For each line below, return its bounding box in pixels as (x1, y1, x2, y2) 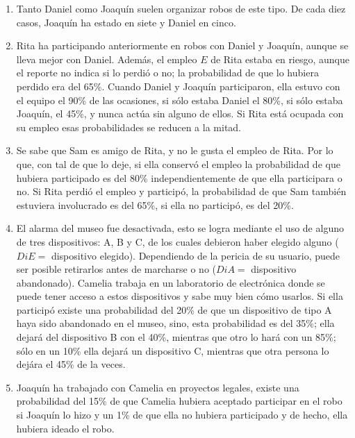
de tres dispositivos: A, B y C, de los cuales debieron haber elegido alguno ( (16, 234, 339, 249)
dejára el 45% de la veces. (16, 357, 126, 371)
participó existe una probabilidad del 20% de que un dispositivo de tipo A (16, 302, 332, 317)
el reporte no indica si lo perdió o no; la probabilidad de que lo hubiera (16, 65, 319, 80)
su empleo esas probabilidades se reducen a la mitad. (16, 119, 242, 134)
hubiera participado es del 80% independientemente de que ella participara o (16, 170, 342, 185)
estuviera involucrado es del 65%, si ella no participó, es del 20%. (16, 197, 294, 212)
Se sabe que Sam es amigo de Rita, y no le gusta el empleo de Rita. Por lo (16, 143, 333, 158)
